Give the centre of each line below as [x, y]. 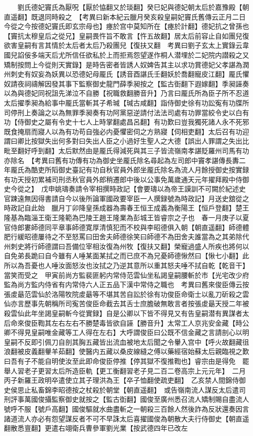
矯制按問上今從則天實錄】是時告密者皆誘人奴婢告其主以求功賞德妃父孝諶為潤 [126, 64]
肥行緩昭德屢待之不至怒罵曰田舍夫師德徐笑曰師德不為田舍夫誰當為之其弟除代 [126, 237]
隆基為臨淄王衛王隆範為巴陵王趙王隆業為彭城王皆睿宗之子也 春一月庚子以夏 [126, 218]
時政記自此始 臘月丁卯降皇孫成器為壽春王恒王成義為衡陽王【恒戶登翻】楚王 [126, 208]
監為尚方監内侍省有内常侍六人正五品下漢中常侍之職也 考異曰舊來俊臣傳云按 [126, 284]
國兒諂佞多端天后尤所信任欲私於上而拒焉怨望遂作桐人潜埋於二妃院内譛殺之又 [126, 54]
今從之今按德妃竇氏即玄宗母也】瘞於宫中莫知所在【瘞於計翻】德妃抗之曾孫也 [126, 26]
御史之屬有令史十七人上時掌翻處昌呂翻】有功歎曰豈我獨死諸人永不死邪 [136, 122]
